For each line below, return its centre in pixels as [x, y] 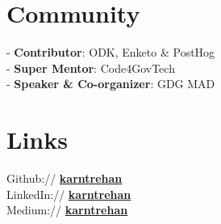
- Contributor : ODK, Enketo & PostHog [111, 52]
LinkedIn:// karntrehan [69, 194]
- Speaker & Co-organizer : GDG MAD [111, 84]
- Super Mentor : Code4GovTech [91, 68]
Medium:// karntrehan [67, 210]
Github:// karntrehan [65, 178]
